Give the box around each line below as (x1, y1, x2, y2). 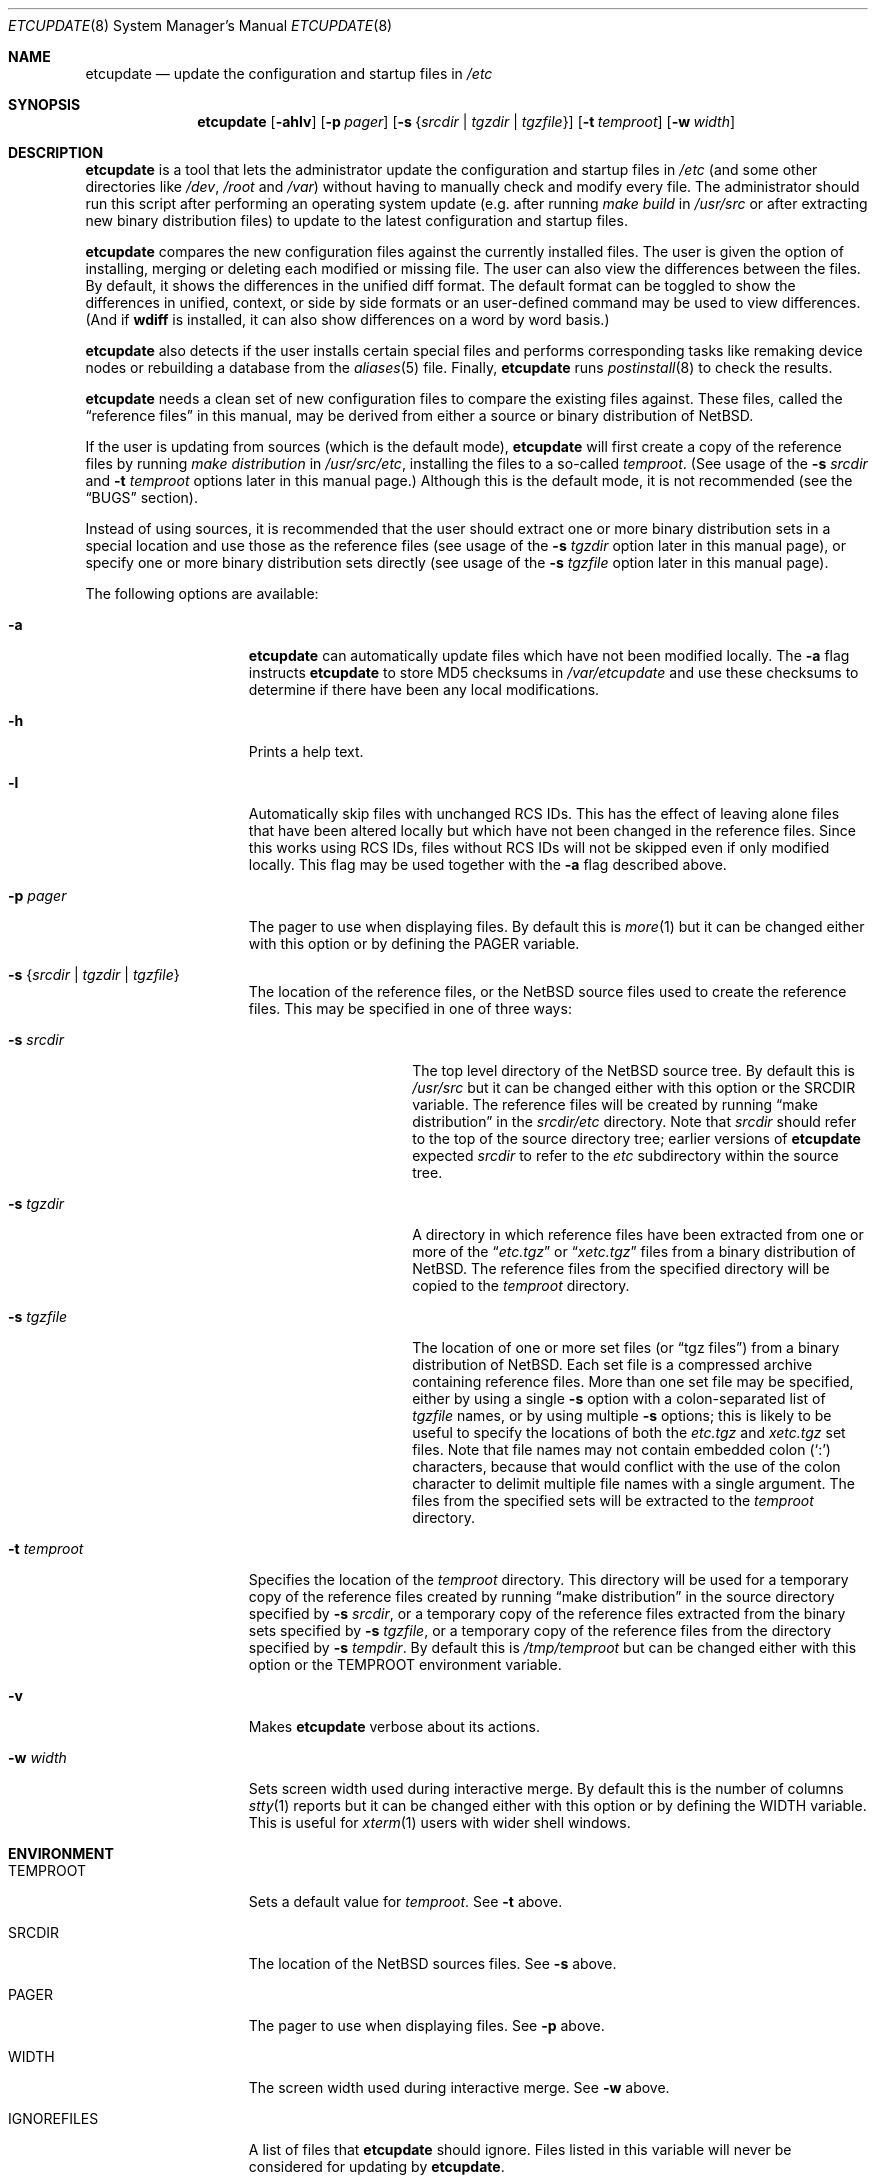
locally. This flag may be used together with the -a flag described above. (248, 856, 727, 873)
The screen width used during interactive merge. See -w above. (248, 2079, 670, 2096)
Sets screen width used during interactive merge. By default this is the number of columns (248, 1780, 844, 1797)
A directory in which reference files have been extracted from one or (412, 1226, 864, 1243)
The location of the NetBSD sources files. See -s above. (248, 1955, 617, 1972)
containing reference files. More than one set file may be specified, (412, 1373, 854, 1390)
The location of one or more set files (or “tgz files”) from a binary (412, 1339, 840, 1356)
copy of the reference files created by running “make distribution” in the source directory (248, 1588, 835, 1605)
